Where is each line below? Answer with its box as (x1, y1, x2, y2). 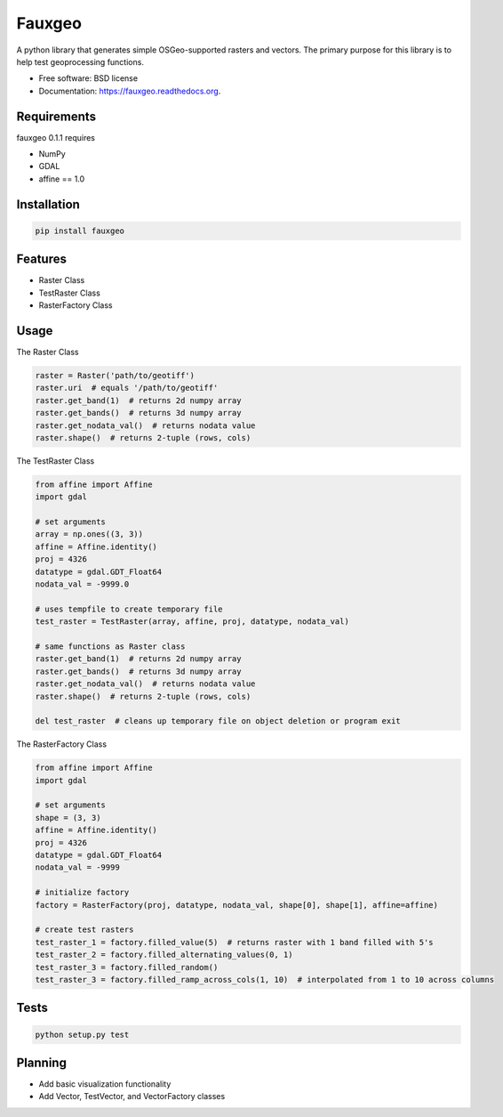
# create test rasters (35, 925, 134, 935)
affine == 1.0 (38, 174, 85, 184)
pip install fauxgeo (35, 225, 124, 236)
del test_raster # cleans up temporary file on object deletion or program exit (35, 716, 402, 726)
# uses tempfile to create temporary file (35, 603, 223, 614)
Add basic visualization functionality (38, 1079, 172, 1089)
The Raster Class (16, 346, 79, 357)
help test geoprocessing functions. (16, 56, 144, 67)
